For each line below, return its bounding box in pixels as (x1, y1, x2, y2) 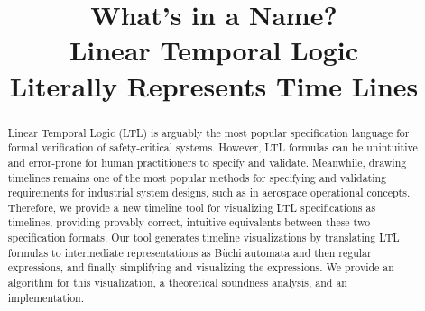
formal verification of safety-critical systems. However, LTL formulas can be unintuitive (7, 140, 418, 155)
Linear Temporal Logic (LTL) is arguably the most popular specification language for (7, 124, 410, 140)
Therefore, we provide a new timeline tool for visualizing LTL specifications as (7, 199, 376, 215)
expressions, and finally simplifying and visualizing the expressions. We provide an (7, 260, 394, 275)
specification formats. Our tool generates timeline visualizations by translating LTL (7, 230, 400, 245)
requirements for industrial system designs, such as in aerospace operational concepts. (7, 185, 411, 200)
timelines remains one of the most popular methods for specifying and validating (7, 169, 387, 185)
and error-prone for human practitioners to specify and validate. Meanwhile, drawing (7, 154, 407, 169)
